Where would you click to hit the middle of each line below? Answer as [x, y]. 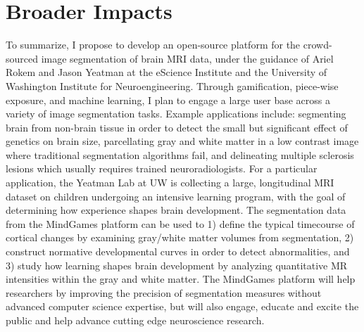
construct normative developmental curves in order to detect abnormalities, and [178, 251]
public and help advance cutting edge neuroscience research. [135, 320]
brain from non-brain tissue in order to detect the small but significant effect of [177, 127]
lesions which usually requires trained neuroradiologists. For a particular [162, 168]
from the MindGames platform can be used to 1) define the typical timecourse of [180, 223]
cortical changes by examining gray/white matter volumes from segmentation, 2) [180, 237]
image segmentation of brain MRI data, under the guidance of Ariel [187, 58]
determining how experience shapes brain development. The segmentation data [176, 210]
